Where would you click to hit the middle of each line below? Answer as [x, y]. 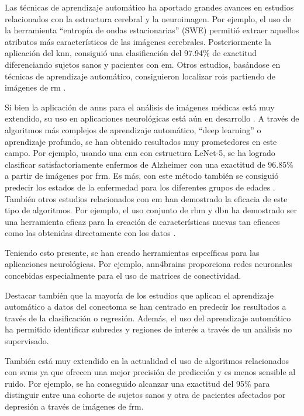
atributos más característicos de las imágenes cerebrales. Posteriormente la [138, 41]
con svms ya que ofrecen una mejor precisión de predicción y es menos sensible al [150, 372]
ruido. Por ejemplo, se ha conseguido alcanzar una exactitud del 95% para [137, 383]
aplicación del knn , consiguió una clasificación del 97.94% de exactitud [131, 53]
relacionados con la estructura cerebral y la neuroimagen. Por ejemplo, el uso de [148, 18]
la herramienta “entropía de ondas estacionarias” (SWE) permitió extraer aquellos [152, 30]
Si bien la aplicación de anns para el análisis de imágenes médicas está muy [140, 107]
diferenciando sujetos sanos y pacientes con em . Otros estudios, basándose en [143, 64]
